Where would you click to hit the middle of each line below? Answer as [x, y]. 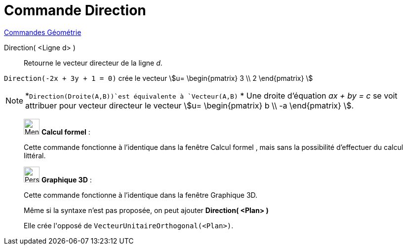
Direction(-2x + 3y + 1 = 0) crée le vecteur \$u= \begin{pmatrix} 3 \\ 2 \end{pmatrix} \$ [159, 78]
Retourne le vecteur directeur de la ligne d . [93, 63]
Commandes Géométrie [43, 32]
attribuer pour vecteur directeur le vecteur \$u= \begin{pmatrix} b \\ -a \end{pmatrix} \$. [190, 105]
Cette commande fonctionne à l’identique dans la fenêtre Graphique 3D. [141, 195]
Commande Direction [75, 10]
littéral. [35, 155]
